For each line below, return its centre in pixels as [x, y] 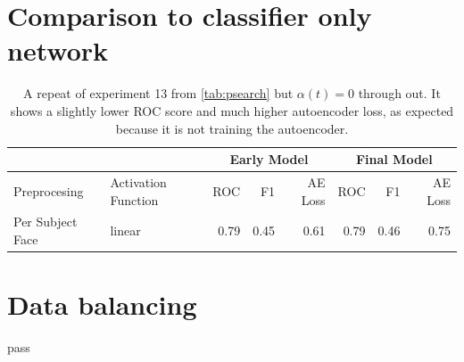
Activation [138, 181]
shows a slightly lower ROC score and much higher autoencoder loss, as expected [232, 110]
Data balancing [102, 304]
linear [125, 230]
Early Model [269, 159]
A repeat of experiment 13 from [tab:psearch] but [158, 93]
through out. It [399, 93]
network [58, 50]
